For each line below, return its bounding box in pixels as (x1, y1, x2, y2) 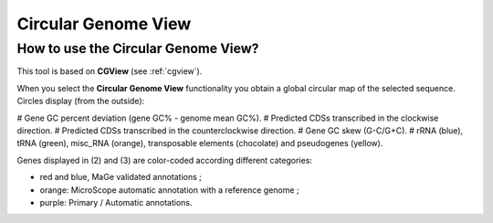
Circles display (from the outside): (16, 96, 145, 107)
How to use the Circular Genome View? (16, 40, 259, 57)
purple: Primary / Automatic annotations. (39, 196, 193, 207)
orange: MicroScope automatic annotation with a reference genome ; (39, 184, 300, 196)
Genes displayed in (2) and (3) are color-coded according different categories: (16, 154, 312, 165)
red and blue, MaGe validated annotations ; (39, 172, 203, 183)
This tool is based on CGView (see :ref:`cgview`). (16, 66, 203, 77)
